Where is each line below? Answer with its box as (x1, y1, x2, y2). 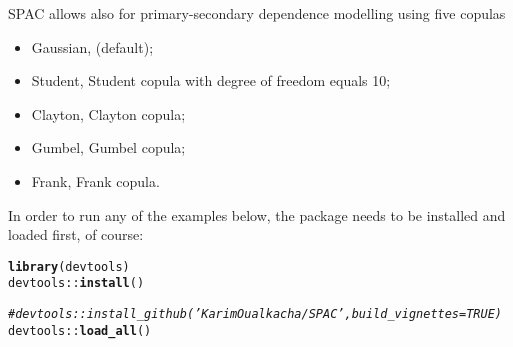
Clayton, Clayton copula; (31, 103, 186, 124)
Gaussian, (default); (31, 36, 154, 57)
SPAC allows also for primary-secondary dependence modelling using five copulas (8, 3, 506, 23)
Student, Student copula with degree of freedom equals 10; (31, 70, 391, 91)
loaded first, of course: (8, 224, 144, 245)
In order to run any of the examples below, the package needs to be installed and (8, 204, 506, 225)
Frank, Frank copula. (31, 170, 160, 191)
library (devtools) (8, 259, 130, 274)
